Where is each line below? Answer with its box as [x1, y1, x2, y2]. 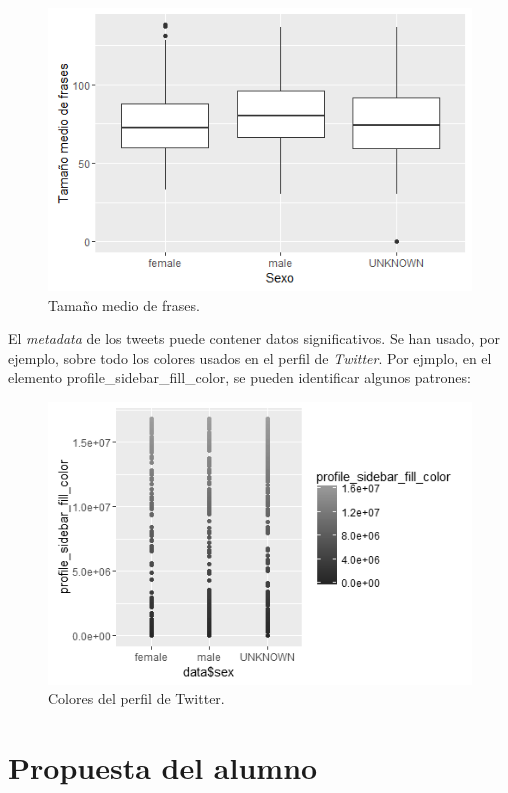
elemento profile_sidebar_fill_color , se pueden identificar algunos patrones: [8, 367, 471, 388]
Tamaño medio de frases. [48, 294, 200, 315]
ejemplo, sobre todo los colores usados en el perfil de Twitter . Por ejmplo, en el [8, 347, 492, 368]
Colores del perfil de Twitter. [48, 688, 225, 709]
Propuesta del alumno [8, 747, 318, 788]
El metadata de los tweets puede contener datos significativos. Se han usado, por [8, 328, 501, 349]
